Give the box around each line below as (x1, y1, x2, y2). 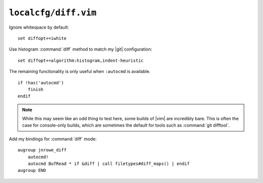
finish (27, 87, 44, 92)
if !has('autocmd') (18, 80, 64, 85)
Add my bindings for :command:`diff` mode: (9, 136, 97, 142)
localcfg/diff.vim (9, 7, 97, 18)
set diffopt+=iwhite (18, 36, 67, 41)
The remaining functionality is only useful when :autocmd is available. (9, 69, 150, 74)
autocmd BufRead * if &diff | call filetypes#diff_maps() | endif (27, 161, 190, 166)
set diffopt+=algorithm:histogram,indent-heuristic (18, 57, 144, 63)
